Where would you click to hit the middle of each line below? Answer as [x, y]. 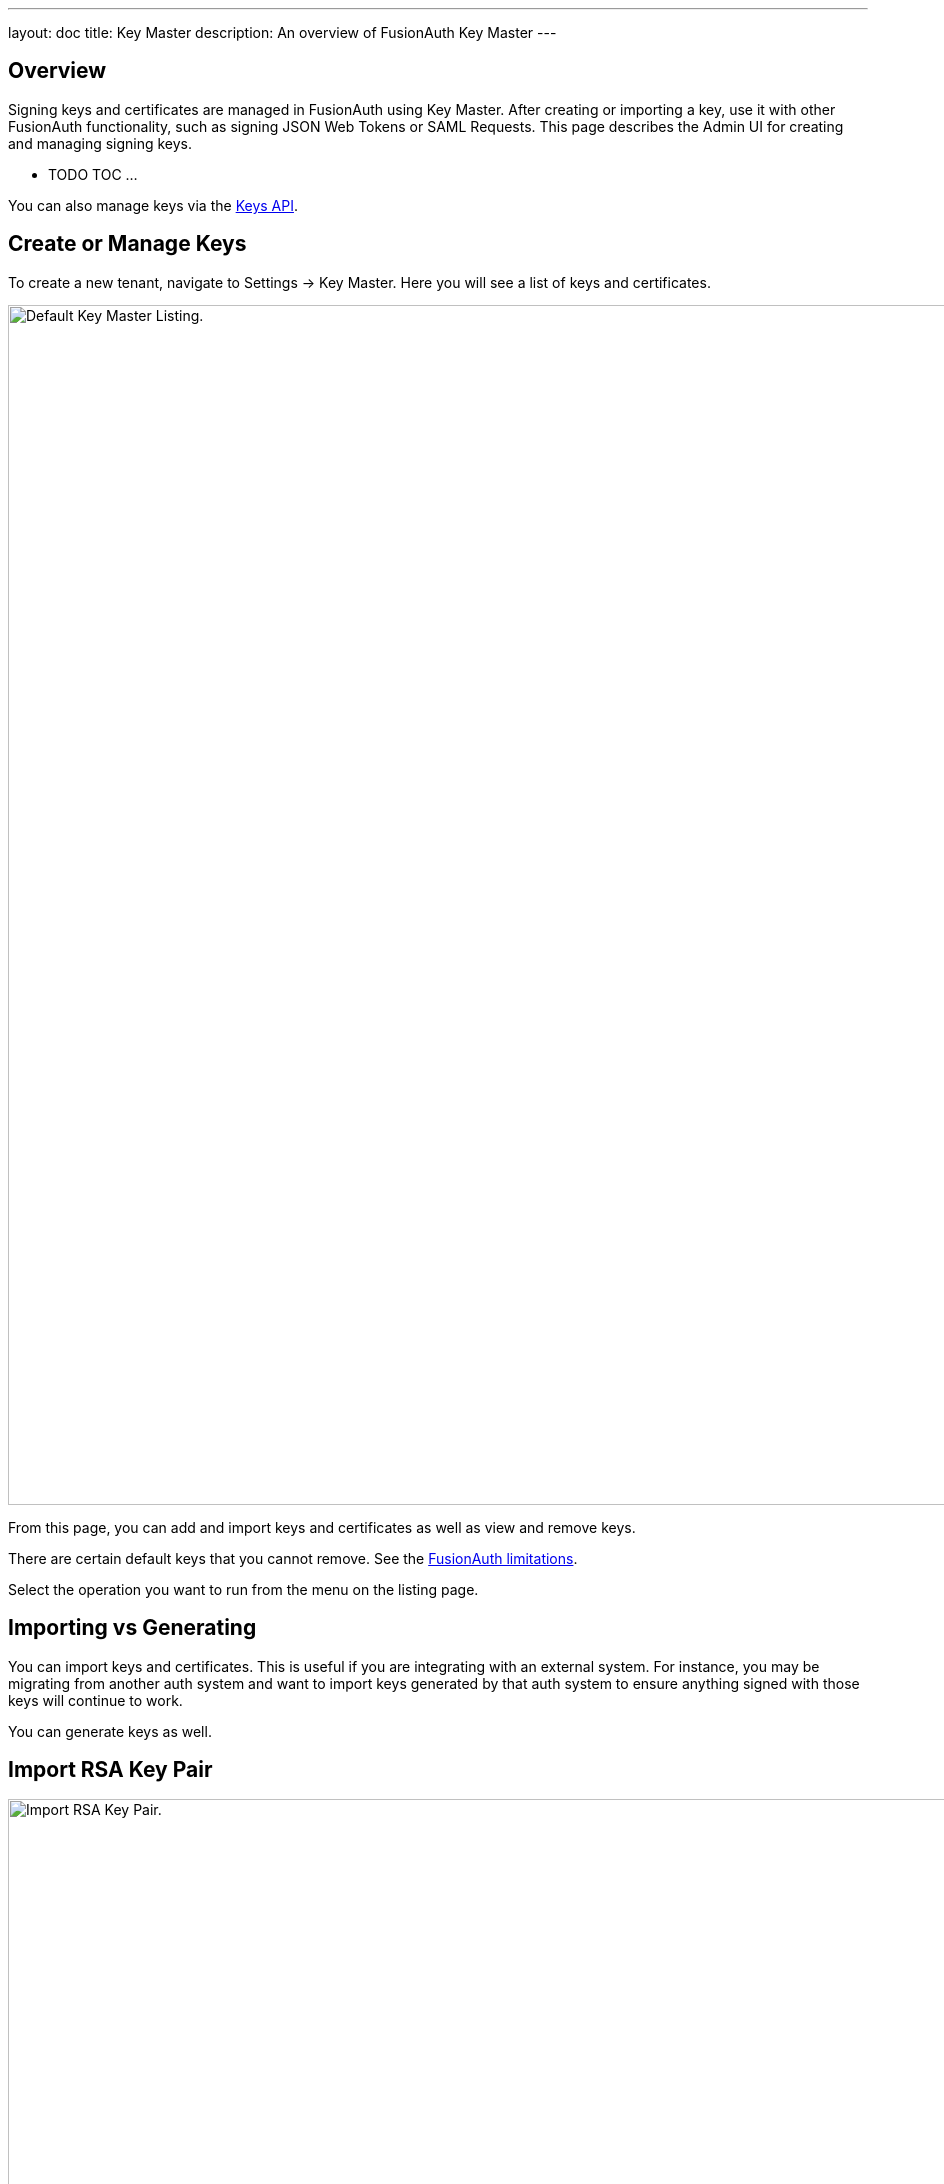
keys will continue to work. [95, 1700]
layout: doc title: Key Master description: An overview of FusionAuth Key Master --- [282, 32]
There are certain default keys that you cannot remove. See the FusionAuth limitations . [293, 1558]
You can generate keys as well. [110, 1731]
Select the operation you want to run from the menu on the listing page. [243, 1589]
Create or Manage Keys [127, 244]
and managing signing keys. [100, 143]
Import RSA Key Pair [110, 1769]
